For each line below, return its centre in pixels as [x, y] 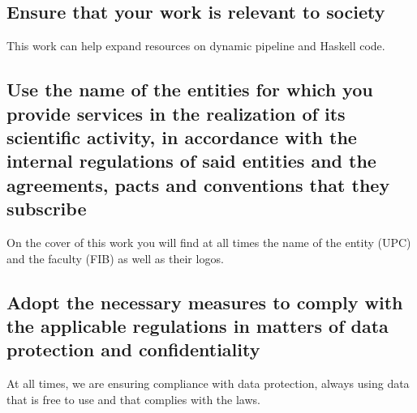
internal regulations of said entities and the [191, 161]
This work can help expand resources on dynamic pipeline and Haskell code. [196, 46]
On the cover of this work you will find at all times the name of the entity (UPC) [209, 242]
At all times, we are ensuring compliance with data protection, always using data [208, 383]
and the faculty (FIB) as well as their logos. [115, 258]
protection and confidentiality [133, 349]
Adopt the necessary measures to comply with [205, 302]
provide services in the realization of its [176, 113]
